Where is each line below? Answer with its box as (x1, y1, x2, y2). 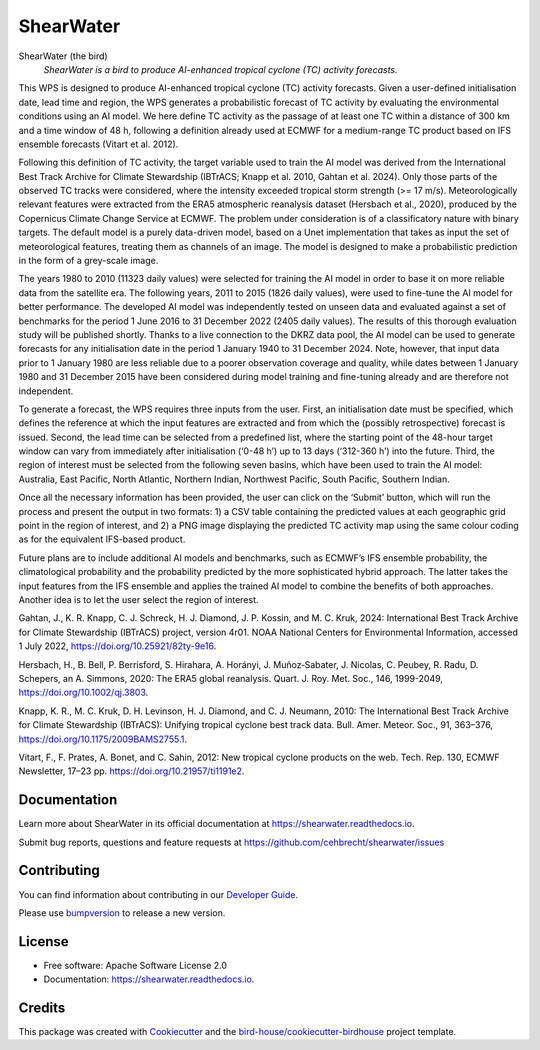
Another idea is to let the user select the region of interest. (18, 594, 259, 605)
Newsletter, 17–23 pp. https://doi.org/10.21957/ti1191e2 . (18, 765, 245, 777)
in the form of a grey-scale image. (18, 255, 159, 267)
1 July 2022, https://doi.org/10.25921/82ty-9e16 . (18, 640, 217, 652)
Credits (18, 1000, 66, 1016)
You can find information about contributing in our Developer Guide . (18, 888, 299, 900)
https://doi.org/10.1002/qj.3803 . (18, 686, 149, 699)
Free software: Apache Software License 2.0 (43, 959, 228, 971)
